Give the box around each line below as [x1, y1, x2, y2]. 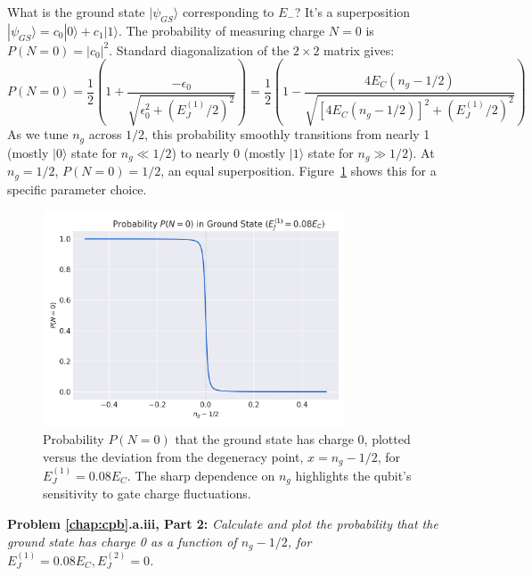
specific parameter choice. [7, 179, 147, 198]
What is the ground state [7, 3, 145, 21]
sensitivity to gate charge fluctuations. [43, 484, 251, 503]
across [88, 125, 122, 144]
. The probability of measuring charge [118, 21, 325, 39]
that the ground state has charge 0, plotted [175, 430, 411, 448]
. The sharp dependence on [127, 465, 275, 484]
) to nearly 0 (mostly [171, 143, 286, 161]
